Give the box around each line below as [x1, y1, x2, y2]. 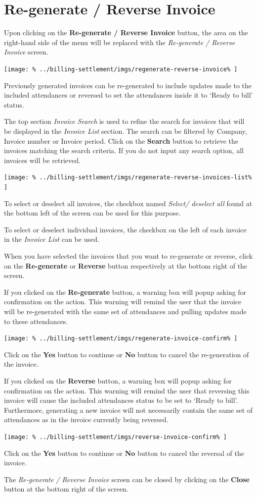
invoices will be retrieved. [4, 155, 81, 165]
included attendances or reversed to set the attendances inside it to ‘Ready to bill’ [4, 90, 253, 100]
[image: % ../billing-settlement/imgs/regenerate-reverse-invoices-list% [4, 174, 252, 181]
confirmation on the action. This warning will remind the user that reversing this [4, 385, 250, 395]
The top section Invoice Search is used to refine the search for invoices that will [4, 116, 245, 126]
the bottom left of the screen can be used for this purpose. [4, 208, 181, 218]
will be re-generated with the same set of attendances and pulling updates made [4, 306, 247, 316]
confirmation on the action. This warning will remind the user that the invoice [4, 296, 242, 307]
